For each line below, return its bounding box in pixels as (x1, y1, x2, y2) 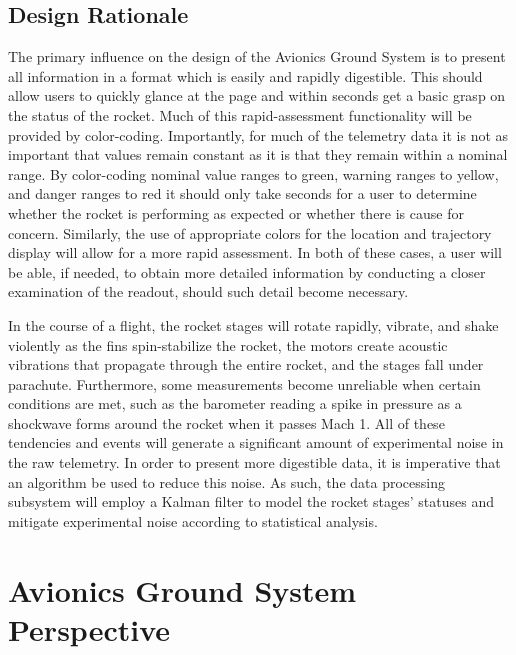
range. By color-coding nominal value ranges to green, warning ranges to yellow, (8, 163, 499, 184)
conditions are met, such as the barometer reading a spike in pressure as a (8, 393, 462, 414)
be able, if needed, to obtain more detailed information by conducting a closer (8, 261, 486, 282)
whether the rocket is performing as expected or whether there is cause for (8, 202, 464, 223)
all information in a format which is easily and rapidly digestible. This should (8, 65, 483, 86)
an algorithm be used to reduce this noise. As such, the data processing (8, 471, 445, 492)
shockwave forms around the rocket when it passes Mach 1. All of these (8, 412, 445, 433)
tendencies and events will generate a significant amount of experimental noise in (8, 432, 504, 453)
